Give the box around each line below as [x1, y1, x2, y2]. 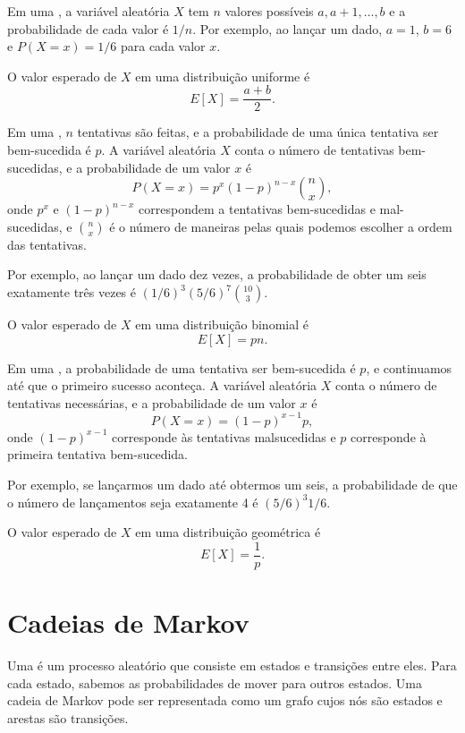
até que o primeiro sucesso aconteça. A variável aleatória [7, 376, 317, 395]
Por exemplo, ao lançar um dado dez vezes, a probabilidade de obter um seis [7, 265, 427, 284]
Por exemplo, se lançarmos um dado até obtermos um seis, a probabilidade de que [7, 475, 458, 494]
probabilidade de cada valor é [7, 19, 169, 38]
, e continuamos [366, 358, 452, 377]
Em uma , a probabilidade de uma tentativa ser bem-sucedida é [7, 358, 356, 377]
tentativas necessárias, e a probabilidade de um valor [7, 393, 296, 412]
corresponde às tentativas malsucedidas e [112, 427, 336, 446]
